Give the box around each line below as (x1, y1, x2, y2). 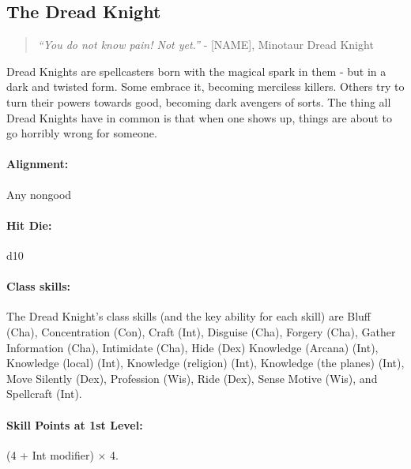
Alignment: (6, 156, 69, 172)
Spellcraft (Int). (6, 385, 82, 402)
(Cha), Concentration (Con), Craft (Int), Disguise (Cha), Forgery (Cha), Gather (6, 323, 396, 340)
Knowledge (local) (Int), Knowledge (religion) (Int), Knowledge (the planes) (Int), (6, 355, 405, 371)
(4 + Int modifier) (6, 446, 94, 463)
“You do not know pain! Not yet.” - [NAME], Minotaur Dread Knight (37, 36, 374, 53)
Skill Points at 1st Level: (6, 416, 143, 433)
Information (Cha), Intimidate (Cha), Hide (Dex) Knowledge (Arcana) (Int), (6, 339, 379, 355)
